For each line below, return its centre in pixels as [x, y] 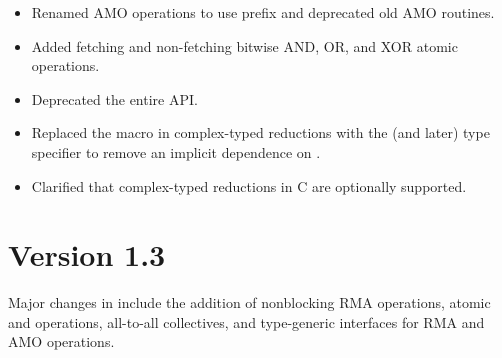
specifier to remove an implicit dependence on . [176, 151]
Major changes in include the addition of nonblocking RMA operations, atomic [249, 302]
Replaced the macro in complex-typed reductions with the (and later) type [260, 132]
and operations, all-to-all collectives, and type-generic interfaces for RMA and [246, 321]
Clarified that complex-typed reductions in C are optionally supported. [249, 185]
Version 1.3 [87, 254]
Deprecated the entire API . [114, 98]
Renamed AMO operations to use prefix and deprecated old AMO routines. [263, 12]
